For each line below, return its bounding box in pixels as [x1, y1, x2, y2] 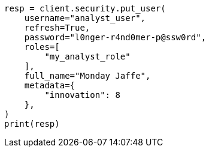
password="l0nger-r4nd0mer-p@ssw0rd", [24, 32, 207, 42]
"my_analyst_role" [44, 52, 131, 61]
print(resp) [4, 119, 60, 129]
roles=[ [24, 42, 60, 52]
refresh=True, [24, 23, 90, 32]
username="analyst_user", [24, 13, 146, 23]
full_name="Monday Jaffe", [24, 71, 151, 81]
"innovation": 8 [44, 90, 120, 100]
